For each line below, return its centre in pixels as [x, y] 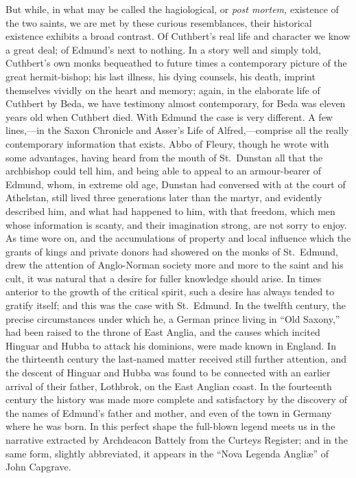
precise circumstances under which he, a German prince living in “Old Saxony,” [173, 318]
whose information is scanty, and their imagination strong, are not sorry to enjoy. [176, 224]
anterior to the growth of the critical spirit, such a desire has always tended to [170, 292]
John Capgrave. [38, 467]
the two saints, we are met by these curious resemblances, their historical [159, 22]
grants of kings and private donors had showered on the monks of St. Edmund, [172, 251]
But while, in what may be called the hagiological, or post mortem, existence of [172, 9]
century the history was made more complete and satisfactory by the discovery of [176, 399]
